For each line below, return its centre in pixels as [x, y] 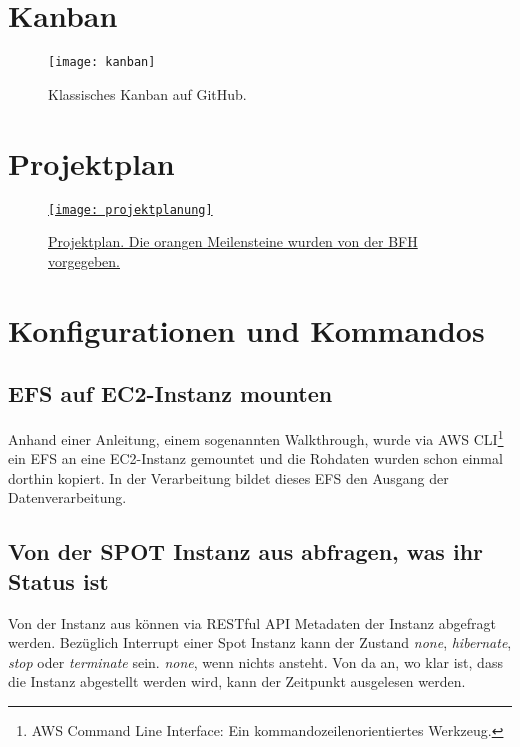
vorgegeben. [84, 260]
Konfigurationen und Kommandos [246, 329]
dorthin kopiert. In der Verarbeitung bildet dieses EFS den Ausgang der [228, 477]
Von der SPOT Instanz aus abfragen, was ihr [246, 551]
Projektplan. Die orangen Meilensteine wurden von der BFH [233, 241]
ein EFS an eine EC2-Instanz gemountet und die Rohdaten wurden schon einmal [255, 458]
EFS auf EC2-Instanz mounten [170, 393]
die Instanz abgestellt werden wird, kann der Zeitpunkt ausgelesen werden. [237, 681]
